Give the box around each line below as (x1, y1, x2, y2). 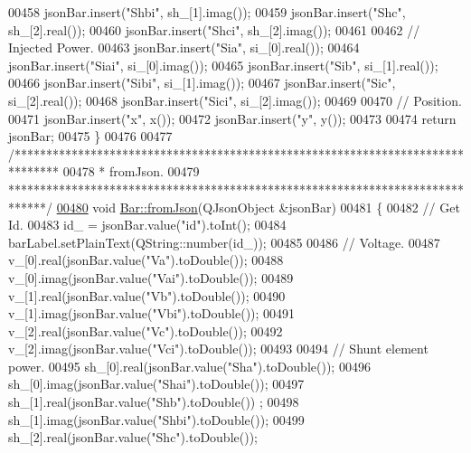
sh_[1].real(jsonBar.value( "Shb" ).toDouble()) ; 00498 (8, 392, 299, 411)
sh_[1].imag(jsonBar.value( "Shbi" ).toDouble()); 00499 (8, 410, 305, 429)
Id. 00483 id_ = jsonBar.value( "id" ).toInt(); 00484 (8, 215, 287, 234)
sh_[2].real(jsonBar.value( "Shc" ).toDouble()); (8, 428, 258, 447)
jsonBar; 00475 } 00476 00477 (8, 127, 173, 146)
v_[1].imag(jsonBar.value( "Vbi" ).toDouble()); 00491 (8, 304, 296, 323)
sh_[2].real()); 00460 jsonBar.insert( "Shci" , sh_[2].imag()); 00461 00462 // (8, 20, 420, 39)
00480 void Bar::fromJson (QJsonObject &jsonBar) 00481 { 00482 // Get (56, 197, 460, 216)
